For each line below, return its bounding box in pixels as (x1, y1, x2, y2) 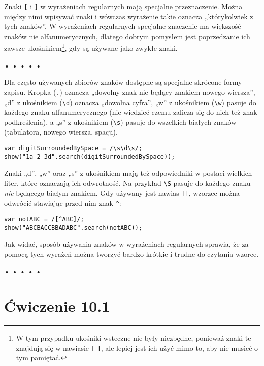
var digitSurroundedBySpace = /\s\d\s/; (4, 145, 143, 152)
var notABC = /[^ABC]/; (4, 215, 84, 223)
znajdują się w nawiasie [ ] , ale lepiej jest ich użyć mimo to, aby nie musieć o (16, 342, 258, 353)
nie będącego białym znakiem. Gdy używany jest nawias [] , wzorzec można (4, 187, 240, 198)
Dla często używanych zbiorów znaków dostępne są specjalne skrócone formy (4, 77, 242, 87)
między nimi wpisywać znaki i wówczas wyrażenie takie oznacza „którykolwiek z (4, 11, 253, 21)
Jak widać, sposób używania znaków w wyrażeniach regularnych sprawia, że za (4, 239, 249, 249)
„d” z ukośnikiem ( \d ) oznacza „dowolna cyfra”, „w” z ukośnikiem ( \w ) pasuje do (4, 96, 256, 107)
